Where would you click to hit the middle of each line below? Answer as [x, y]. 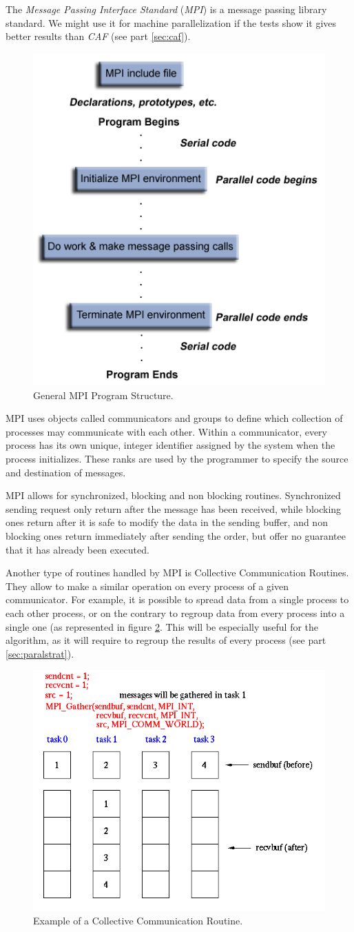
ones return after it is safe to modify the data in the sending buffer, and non [167, 522]
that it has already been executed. [77, 549]
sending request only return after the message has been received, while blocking [174, 508]
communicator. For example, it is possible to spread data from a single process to [177, 599]
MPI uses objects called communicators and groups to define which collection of [174, 418]
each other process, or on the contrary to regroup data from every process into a [175, 612]
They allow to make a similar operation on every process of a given [147, 586]
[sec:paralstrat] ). [40, 653]
